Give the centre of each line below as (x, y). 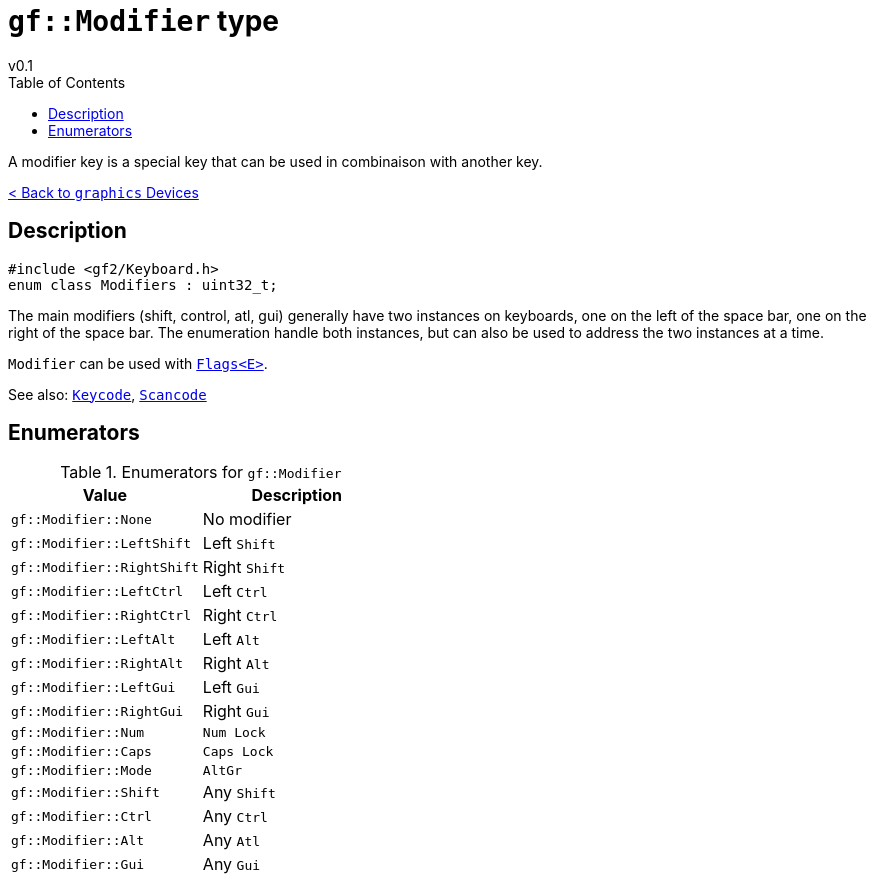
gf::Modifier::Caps (81, 752)
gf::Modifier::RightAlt (97, 663)
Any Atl (231, 840)
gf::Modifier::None (81, 519)
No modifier (247, 519)
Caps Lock (238, 752)
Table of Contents (67, 82)
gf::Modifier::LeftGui (93, 687)
